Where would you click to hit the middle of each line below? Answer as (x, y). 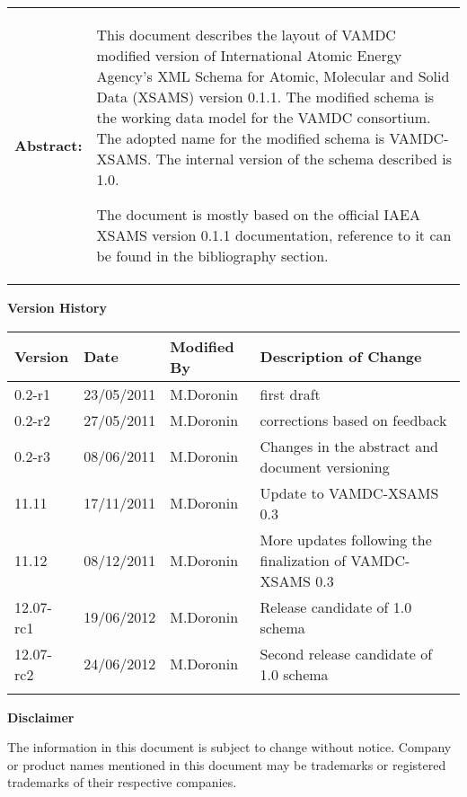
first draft (290, 394)
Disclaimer (41, 717)
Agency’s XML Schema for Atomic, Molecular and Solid (273, 76)
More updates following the (346, 539)
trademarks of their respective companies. (122, 782)
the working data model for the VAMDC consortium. (264, 117)
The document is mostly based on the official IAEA (258, 214)
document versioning (325, 466)
